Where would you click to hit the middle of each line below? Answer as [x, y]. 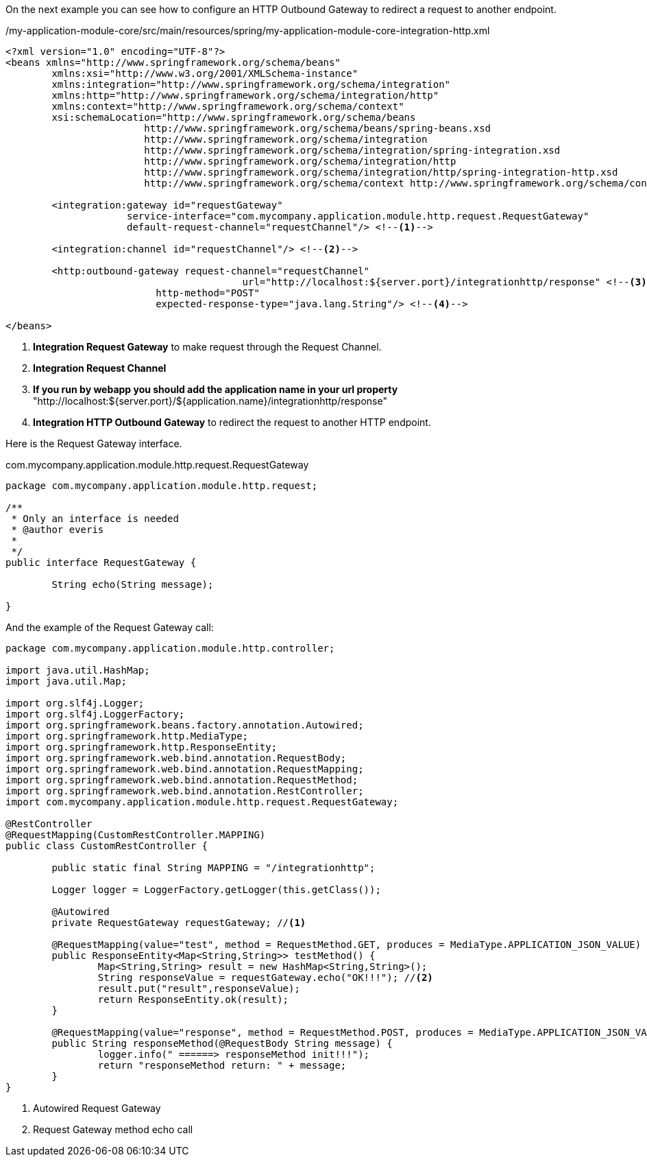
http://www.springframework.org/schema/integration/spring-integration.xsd [352, 150]
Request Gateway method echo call [113, 1129]
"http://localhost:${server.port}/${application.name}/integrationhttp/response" [210, 401]
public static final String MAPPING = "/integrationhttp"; [213, 868]
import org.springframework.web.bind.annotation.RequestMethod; [182, 780]
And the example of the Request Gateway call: [110, 627]
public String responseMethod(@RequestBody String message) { [222, 1043]
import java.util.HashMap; [78, 670]
